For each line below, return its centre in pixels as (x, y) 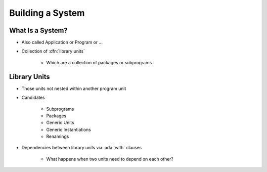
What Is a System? (38, 30)
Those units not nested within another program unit (74, 88)
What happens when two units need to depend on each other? (110, 159)
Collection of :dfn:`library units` (53, 51)
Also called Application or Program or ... (62, 43)
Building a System (47, 13)
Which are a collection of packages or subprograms (99, 62)
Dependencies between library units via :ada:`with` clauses (82, 148)
